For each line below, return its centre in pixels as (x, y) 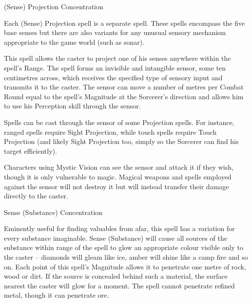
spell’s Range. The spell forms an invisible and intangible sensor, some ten (115, 67)
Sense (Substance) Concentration (53, 212)
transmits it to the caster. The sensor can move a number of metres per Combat (124, 87)
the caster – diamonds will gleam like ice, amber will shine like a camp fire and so (126, 257)
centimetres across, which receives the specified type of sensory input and (113, 77)
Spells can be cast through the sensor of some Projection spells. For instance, (119, 122)
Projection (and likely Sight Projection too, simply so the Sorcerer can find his (121, 141)
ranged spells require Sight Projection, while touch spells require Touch (110, 132)
